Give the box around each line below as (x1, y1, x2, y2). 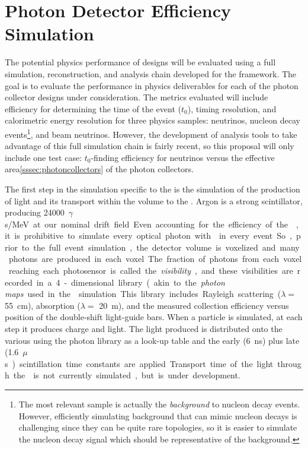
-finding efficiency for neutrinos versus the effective (91, 151, 275, 163)
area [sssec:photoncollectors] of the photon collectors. (5, 163, 194, 175)
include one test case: (5, 151, 82, 163)
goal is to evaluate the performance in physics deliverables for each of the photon (5, 79, 299, 91)
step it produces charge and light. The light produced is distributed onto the (5, 322, 283, 335)
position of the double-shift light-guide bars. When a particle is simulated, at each (5, 311, 303, 323)
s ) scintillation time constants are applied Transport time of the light (5, 357, 274, 369)
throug (277, 357, 301, 369)
